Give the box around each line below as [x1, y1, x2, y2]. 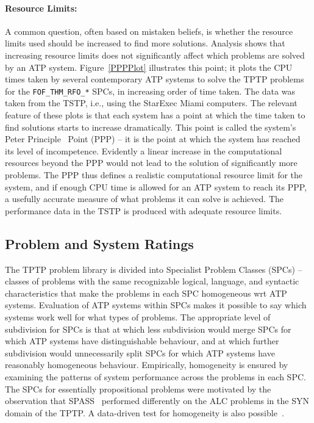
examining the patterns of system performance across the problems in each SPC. [5, 370, 306, 383]
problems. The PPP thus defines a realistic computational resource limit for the [5, 168, 303, 181]
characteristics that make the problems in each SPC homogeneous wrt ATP [5, 286, 287, 299]
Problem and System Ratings [5, 234, 194, 253]
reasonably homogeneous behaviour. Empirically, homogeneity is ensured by [5, 358, 288, 371]
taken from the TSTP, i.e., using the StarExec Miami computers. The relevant [5, 96, 298, 109]
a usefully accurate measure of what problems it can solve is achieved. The [5, 192, 284, 205]
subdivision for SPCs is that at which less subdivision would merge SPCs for [5, 322, 291, 335]
